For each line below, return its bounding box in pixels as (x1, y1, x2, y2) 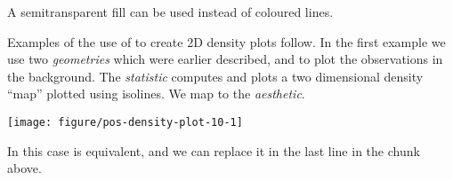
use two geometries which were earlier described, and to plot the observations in (7, 50, 443, 68)
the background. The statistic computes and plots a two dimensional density (7, 67, 424, 85)
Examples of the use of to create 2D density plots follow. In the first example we (7, 32, 446, 51)
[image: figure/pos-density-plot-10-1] (7, 115, 243, 129)
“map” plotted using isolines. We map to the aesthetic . (7, 84, 305, 103)
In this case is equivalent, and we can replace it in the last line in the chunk (7, 141, 420, 160)
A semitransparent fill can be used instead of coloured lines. (7, 3, 334, 20)
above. (7, 159, 42, 177)
